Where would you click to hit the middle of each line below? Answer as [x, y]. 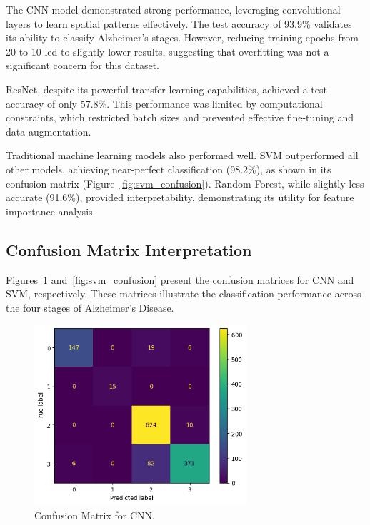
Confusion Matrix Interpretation [129, 249]
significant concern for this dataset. [82, 65]
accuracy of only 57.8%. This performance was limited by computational [164, 103]
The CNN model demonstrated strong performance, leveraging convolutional [173, 9]
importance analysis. [51, 211]
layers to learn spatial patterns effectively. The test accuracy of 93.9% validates [179, 23]
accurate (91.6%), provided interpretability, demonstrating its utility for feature [180, 197]
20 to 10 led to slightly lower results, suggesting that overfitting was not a [167, 51]
